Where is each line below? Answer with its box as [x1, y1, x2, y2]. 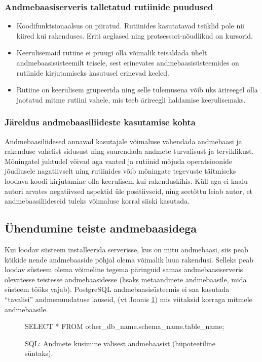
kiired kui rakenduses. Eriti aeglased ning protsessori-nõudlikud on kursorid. [16, 30, 253, 41]
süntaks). [25, 348, 53, 358]
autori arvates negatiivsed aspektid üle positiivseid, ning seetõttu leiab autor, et [5, 185, 253, 196]
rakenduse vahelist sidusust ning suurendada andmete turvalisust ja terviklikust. [5, 146, 254, 156]
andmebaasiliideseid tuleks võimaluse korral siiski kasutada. [5, 195, 190, 206]
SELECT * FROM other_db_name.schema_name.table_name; [25, 321, 224, 332]
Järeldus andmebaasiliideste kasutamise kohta [5, 116, 196, 128]
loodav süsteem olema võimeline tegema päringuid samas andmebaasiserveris [5, 264, 243, 275]
